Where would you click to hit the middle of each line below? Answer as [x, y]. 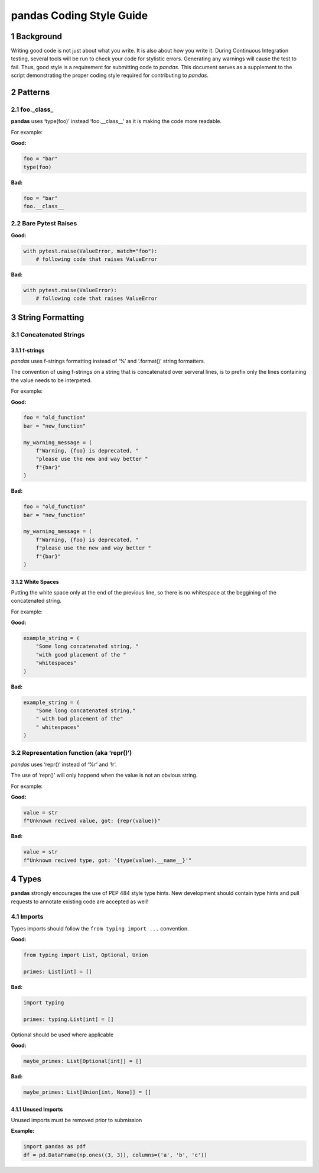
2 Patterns [30, 93]
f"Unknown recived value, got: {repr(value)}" [92, 821]
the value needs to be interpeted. [51, 380]
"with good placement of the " [81, 655]
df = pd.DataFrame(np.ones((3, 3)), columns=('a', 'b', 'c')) [115, 1155]
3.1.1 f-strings [28, 350]
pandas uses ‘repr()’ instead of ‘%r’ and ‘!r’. [64, 764]
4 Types [26, 879]
